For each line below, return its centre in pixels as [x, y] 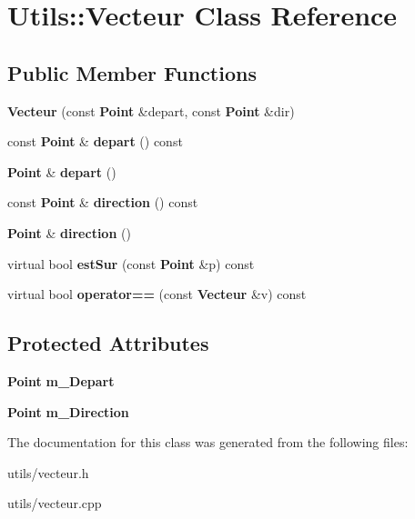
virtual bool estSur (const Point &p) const [131, 263]
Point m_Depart [61, 380]
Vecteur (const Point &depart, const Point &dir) [151, 110]
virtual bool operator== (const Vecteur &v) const [157, 294]
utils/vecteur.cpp [55, 503]
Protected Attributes [108, 343]
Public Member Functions [132, 72]
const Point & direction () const [103, 202]
